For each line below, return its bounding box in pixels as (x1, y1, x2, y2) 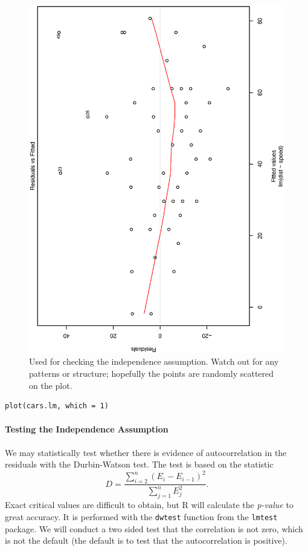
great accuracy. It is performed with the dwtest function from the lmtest (5, 510, 278, 523)
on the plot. (29, 379, 72, 391)
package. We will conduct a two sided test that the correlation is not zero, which (5, 522, 303, 535)
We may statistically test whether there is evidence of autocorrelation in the (5, 446, 287, 458)
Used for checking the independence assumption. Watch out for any (29, 355, 279, 368)
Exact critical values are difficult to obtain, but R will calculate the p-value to (5, 498, 294, 511)
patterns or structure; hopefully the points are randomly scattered (29, 367, 274, 380)
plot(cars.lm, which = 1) (5, 402, 109, 411)
